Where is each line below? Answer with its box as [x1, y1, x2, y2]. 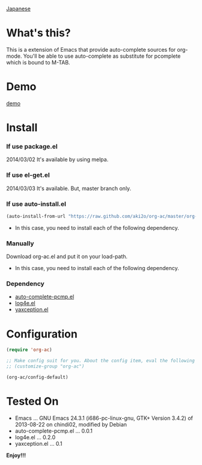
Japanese [6, 5, 31, 12]
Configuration [6, 327, 78, 340]
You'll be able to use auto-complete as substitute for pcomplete [23, 52, 181, 60]
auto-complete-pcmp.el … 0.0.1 [14, 427, 93, 434]
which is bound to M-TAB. [6, 58, 70, 66]
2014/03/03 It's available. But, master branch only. [6, 185, 132, 192]
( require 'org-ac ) [6, 347, 52, 353]
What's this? [6, 26, 71, 40]
